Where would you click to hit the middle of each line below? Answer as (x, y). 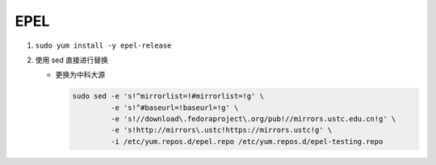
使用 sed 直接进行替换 (71, 60)
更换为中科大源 (80, 75)
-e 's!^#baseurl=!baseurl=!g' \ (174, 108)
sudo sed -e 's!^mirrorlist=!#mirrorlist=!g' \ (168, 96)
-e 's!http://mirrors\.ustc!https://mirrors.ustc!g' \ (221, 130)
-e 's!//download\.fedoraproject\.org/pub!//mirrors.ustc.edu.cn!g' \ (253, 119)
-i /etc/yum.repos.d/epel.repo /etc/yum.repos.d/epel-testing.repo (247, 141)
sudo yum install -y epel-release (103, 45)
